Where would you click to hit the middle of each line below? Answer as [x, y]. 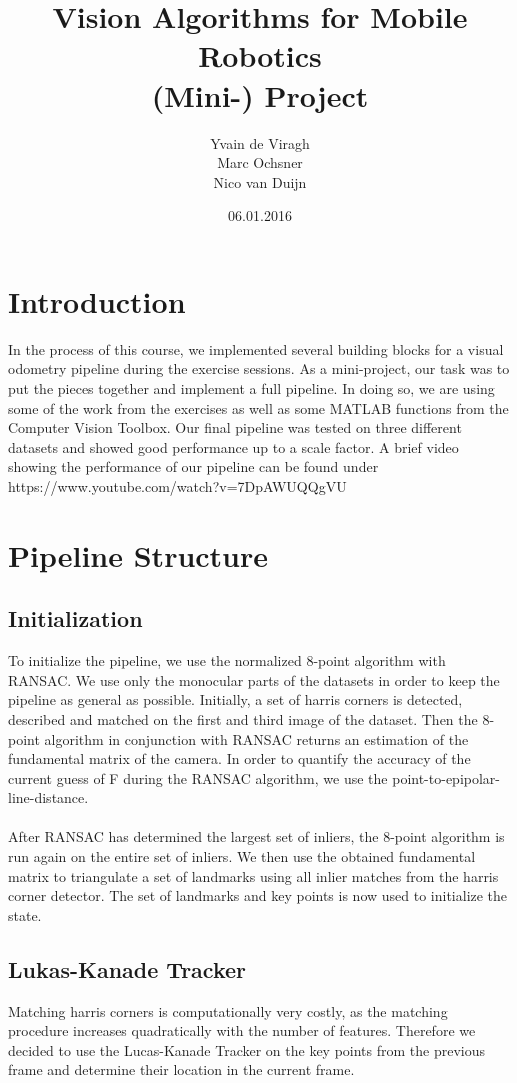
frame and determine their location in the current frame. [181, 1069]
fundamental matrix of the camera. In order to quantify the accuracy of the [239, 758]
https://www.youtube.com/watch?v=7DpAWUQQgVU [177, 485]
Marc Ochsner [260, 162]
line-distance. [48, 797]
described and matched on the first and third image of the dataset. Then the [243, 718]
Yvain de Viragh [260, 142]
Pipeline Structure [138, 554]
